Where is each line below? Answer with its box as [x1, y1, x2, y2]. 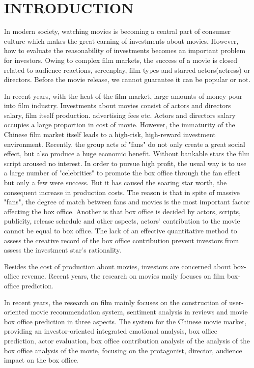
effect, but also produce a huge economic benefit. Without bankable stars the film [4, 148, 250, 159]
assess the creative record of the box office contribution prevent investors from [4, 235, 239, 245]
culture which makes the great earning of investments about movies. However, [4, 35, 239, 46]
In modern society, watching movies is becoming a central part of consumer [4, 26, 231, 36]
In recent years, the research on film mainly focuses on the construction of [4, 297, 227, 307]
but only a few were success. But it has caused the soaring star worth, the [4, 177, 227, 188]
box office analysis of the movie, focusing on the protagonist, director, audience [4, 345, 242, 355]
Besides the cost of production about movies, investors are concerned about [4, 261, 231, 271]
